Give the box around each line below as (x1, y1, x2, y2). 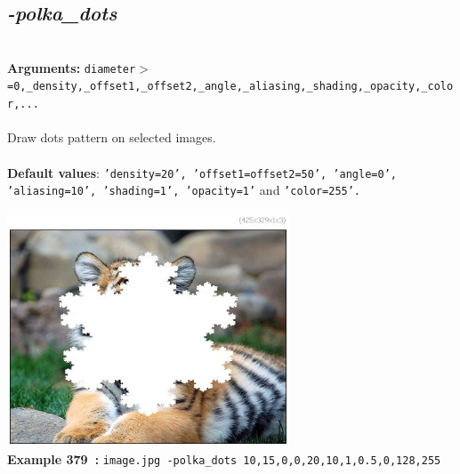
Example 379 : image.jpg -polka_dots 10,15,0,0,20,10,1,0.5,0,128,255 (7, 450, 441, 469)
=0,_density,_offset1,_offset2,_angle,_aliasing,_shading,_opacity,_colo (7, 80, 454, 93)
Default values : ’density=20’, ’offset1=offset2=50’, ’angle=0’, (7, 163, 397, 181)
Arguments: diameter (7, 58, 136, 76)
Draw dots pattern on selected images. (7, 128, 216, 147)
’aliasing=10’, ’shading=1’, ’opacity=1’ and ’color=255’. (7, 181, 361, 199)
